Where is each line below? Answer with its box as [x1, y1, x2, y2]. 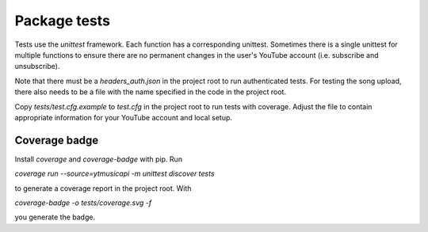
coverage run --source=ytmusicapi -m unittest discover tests [14, 169, 215, 178]
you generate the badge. [14, 212, 95, 222]
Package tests [14, 12, 111, 29]
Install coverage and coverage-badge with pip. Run [14, 154, 182, 164]
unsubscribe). [14, 62, 60, 71]
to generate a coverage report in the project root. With [14, 183, 192, 193]
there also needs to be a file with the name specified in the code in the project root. [14, 87, 287, 97]
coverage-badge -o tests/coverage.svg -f [14, 198, 152, 207]
